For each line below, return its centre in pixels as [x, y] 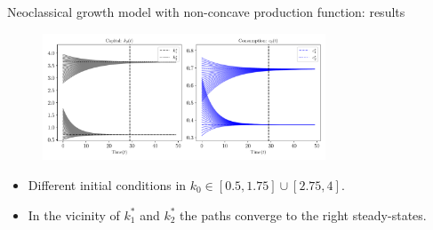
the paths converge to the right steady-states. [303, 214]
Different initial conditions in [107, 185]
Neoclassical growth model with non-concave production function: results [206, 12]
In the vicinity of [74, 214]
